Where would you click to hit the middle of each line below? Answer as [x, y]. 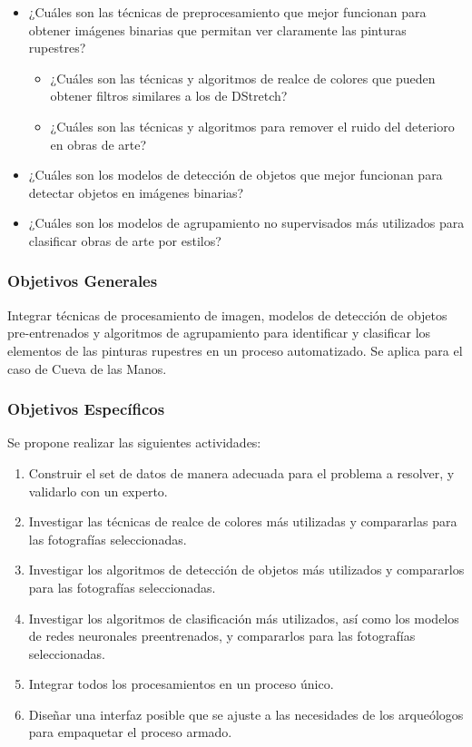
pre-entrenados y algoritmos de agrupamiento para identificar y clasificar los [219, 333]
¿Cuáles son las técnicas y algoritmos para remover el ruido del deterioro [252, 126]
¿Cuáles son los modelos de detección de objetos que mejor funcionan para [236, 175]
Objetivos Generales [83, 281]
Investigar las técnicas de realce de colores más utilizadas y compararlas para [243, 521]
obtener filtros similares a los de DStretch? [169, 96]
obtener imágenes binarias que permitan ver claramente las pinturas [217, 29]
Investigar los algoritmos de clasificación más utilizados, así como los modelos [244, 618]
